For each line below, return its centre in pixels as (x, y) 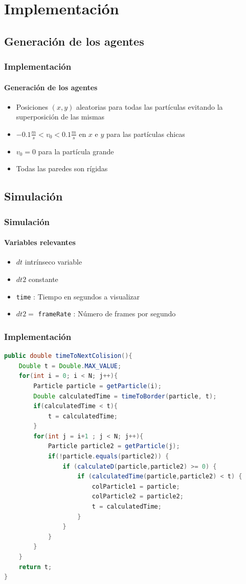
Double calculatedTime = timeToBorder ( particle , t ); (125, 396)
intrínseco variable (53, 262)
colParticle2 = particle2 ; (138, 497)
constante (43, 279)
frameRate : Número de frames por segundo (107, 314)
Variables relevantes (40, 242)
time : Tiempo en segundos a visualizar (78, 296)
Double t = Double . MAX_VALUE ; (70, 366)
